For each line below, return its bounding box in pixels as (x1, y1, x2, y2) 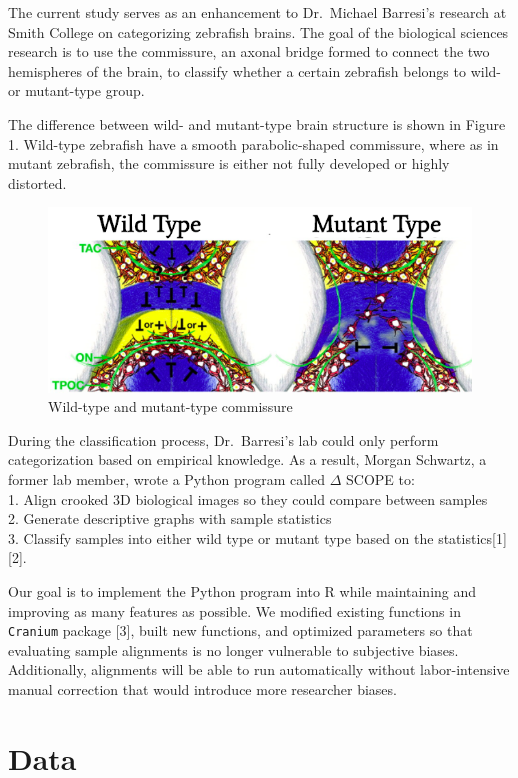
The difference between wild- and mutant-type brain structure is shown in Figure (8, 113, 506, 134)
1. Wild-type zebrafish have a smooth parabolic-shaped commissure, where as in (8, 133, 499, 154)
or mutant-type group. (8, 80, 145, 101)
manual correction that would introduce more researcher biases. (8, 679, 397, 700)
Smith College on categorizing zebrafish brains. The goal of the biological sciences (8, 21, 509, 42)
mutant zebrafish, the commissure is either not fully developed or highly (8, 153, 450, 174)
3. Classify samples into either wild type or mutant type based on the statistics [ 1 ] (8, 527, 507, 548)
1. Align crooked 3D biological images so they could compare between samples (8, 488, 488, 509)
